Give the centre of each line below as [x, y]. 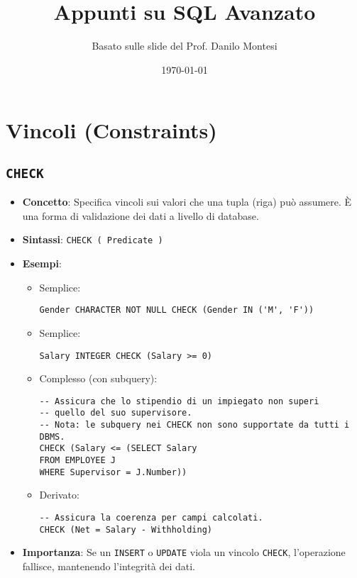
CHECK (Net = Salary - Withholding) [126, 529]
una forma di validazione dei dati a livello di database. [141, 215]
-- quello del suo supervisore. [116, 413]
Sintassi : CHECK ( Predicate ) [93, 239]
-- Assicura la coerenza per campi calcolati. [151, 518]
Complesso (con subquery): [98, 378]
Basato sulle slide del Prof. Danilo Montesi [185, 46]
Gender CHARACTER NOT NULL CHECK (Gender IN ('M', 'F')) [177, 310]
